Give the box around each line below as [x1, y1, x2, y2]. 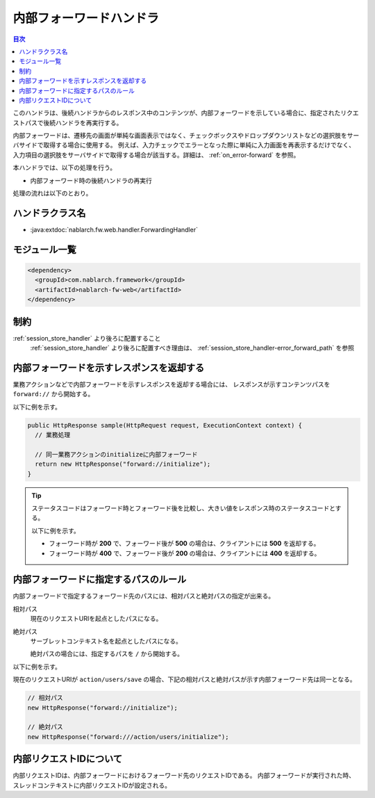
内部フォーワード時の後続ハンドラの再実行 [30, 176, 152, 184]
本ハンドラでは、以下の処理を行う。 [12, 163, 117, 172]
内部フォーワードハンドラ [12, 10, 160, 26]
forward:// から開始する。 [12, 390, 94, 398]
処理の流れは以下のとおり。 [12, 189, 92, 197]
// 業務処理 [35, 431, 71, 439]
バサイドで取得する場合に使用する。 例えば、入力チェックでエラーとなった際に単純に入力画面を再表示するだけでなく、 [12, 141, 356, 149]
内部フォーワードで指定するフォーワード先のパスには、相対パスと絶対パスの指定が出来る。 [12, 592, 274, 601]
